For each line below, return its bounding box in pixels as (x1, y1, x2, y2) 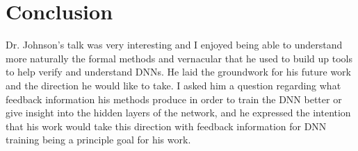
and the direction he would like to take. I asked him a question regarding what (6, 78, 341, 92)
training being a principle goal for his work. (6, 132, 191, 147)
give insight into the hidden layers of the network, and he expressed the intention (6, 105, 351, 120)
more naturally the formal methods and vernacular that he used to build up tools (6, 51, 353, 65)
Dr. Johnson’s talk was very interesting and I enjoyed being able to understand (6, 37, 343, 52)
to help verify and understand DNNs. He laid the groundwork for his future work (6, 64, 351, 79)
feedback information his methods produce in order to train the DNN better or (6, 91, 342, 106)
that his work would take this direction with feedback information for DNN (6, 118, 327, 133)
